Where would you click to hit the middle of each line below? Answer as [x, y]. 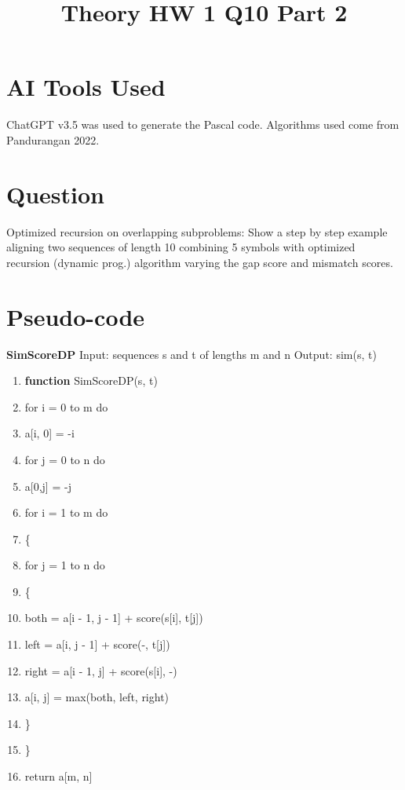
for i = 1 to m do [66, 512]
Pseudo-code [76, 316]
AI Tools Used [86, 87]
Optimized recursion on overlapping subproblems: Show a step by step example [197, 231]
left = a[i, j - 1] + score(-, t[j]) [97, 644]
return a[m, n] [58, 776]
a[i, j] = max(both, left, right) [97, 697]
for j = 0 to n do [65, 459]
